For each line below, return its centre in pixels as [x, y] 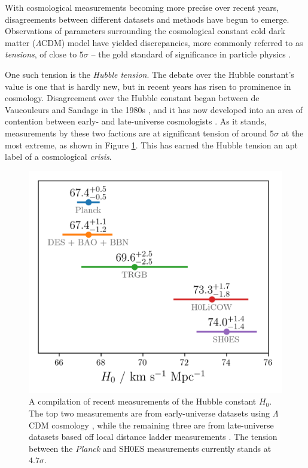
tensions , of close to [41, 54]
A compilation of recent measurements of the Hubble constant [143, 401]
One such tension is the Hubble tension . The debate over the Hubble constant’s [150, 74]
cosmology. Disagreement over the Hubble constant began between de [132, 98]
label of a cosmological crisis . [58, 156]
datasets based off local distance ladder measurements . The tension [153, 437]
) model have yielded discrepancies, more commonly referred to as [182, 42]
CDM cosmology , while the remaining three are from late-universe [151, 425]
